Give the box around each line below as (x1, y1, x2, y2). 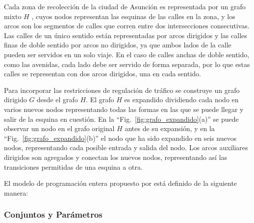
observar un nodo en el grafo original (4, 123, 115, 134)
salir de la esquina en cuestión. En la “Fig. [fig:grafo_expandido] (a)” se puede (4, 113, 239, 124)
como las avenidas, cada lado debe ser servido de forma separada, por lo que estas (4, 59, 250, 69)
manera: (4, 187, 28, 198)
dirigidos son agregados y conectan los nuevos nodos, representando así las (4, 152, 228, 162)
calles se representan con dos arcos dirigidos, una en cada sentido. (4, 68, 201, 79)
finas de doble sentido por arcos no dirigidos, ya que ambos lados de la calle (4, 40, 231, 50)
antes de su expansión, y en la (125, 123, 215, 134)
